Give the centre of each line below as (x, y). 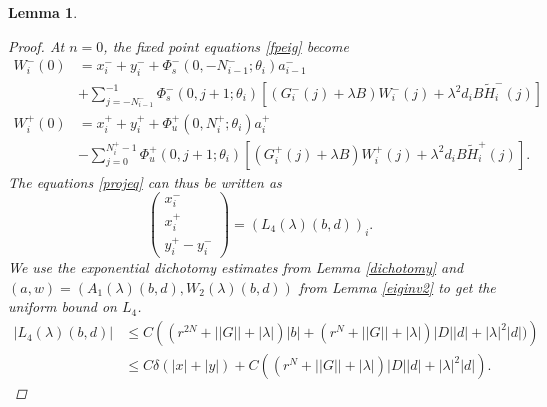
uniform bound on (62, 306)
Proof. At (36, 45)
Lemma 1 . (43, 12)
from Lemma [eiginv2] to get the (397, 286)
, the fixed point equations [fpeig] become (226, 45)
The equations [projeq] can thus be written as (145, 181)
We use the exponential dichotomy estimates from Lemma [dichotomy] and (236, 267)
